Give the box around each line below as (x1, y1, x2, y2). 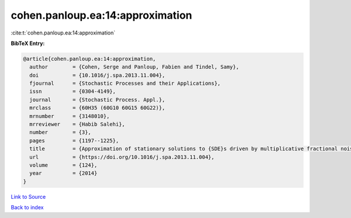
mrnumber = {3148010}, (29, 113, 110, 119)
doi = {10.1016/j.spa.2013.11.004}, (29, 72, 166, 78)
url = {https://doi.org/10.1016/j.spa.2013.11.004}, (29, 154, 215, 160)
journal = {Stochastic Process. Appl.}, (29, 96, 166, 103)
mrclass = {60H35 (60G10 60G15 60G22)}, (29, 105, 166, 111)
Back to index (11, 204, 44, 211)
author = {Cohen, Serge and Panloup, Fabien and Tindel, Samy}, (29, 64, 239, 70)
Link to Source (11, 193, 46, 200)
